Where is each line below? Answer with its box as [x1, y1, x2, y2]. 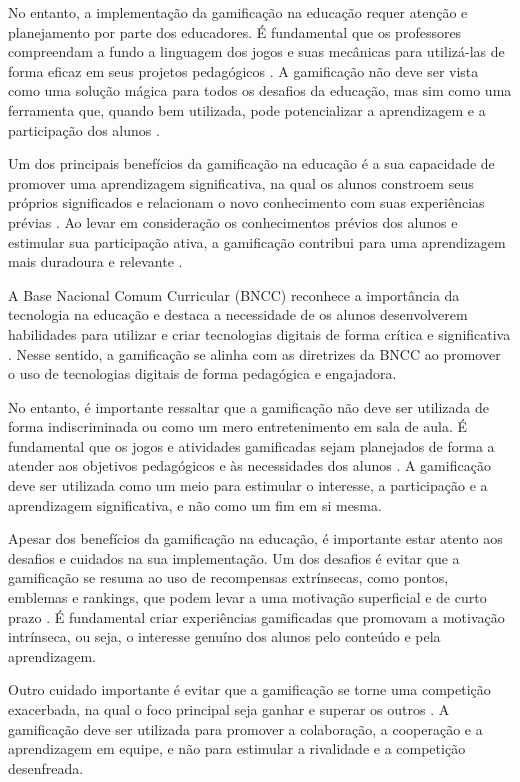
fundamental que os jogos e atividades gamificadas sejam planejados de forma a [8, 435, 495, 456]
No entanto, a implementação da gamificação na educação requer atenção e [8, 2, 468, 22]
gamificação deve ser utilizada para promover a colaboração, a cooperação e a [8, 718, 483, 739]
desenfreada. [8, 757, 84, 778]
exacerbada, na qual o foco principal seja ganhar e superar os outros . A [8, 699, 450, 719]
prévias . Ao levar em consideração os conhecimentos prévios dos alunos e [8, 211, 458, 232]
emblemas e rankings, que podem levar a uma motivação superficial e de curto [8, 587, 487, 608]
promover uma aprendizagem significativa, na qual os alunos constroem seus [8, 172, 474, 193]
